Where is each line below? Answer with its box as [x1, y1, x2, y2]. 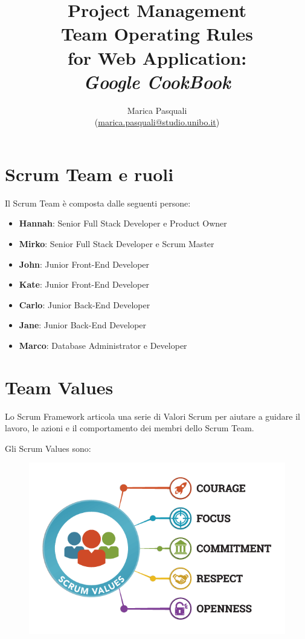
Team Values [5, 374, 114, 399]
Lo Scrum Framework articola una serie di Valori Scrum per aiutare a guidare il [5, 409, 300, 422]
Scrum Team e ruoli [5, 161, 174, 186]
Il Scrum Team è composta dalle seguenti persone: [5, 196, 191, 209]
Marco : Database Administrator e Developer [19, 339, 187, 351]
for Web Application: [67, 45, 247, 70]
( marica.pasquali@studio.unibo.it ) [94, 116, 220, 128]
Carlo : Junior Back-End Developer [19, 298, 150, 311]
